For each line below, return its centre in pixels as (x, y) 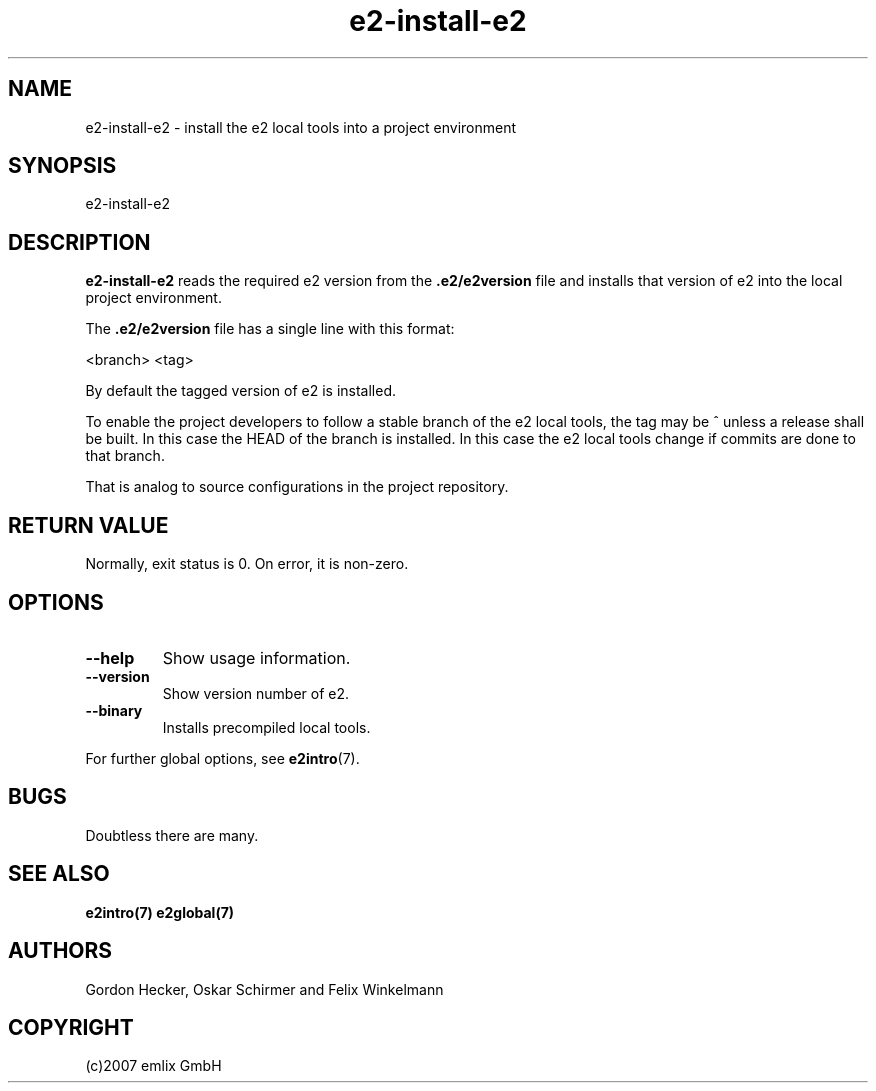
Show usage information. (256, 657)
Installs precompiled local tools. (266, 727)
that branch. (125, 456)
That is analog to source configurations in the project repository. (297, 487)
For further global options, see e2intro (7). (222, 758)
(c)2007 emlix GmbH (153, 1066)
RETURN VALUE (88, 525)
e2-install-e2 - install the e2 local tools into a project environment (301, 127)
